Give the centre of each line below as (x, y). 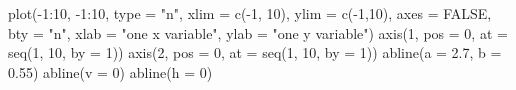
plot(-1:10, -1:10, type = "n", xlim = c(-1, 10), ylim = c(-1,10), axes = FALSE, (250, 13)
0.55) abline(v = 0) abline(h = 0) (110, 71)
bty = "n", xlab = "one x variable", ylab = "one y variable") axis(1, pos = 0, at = (258, 32)
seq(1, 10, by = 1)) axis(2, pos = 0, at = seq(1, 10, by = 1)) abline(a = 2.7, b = (255, 52)
